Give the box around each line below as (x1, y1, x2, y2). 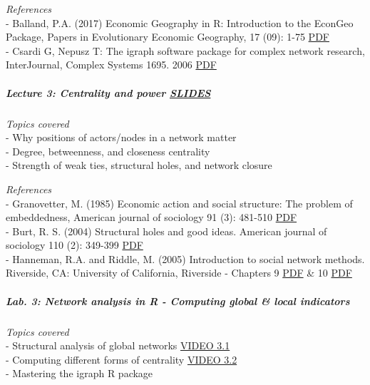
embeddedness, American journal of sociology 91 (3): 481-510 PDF (6, 210, 297, 225)
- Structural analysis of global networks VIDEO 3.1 (6, 338, 230, 353)
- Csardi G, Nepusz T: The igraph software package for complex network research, (6, 43, 365, 58)
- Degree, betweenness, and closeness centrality (6, 143, 210, 158)
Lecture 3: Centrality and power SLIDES (6, 85, 211, 100)
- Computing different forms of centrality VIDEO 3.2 (6, 351, 237, 366)
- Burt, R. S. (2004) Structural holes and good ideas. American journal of (6, 223, 327, 238)
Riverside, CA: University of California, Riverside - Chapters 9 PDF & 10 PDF (6, 265, 352, 280)
